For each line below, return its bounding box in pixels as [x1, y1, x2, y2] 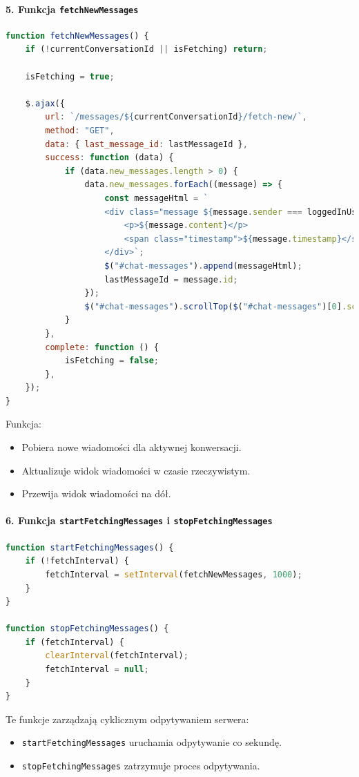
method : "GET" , [45, 126, 115, 136]
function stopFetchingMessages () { [6, 624, 169, 634]
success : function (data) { [45, 153, 174, 163]
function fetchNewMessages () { [6, 30, 149, 41]
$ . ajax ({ [25, 98, 65, 108]
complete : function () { [45, 342, 159, 352]
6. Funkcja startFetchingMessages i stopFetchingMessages [6, 513, 273, 528]
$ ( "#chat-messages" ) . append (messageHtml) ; [104, 260, 302, 271]
